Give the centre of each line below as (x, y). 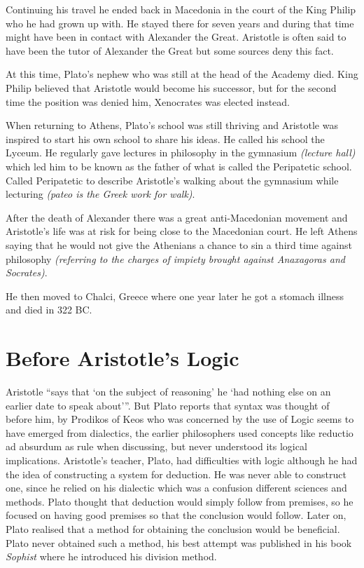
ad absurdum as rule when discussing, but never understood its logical (156, 446)
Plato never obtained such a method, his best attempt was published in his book (179, 542)
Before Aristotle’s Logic (122, 358)
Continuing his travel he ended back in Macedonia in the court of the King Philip (181, 9)
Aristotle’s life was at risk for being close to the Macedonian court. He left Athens (182, 231)
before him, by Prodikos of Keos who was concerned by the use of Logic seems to (180, 419)
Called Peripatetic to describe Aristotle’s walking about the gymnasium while (172, 180)
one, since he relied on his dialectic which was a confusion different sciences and (176, 488)
